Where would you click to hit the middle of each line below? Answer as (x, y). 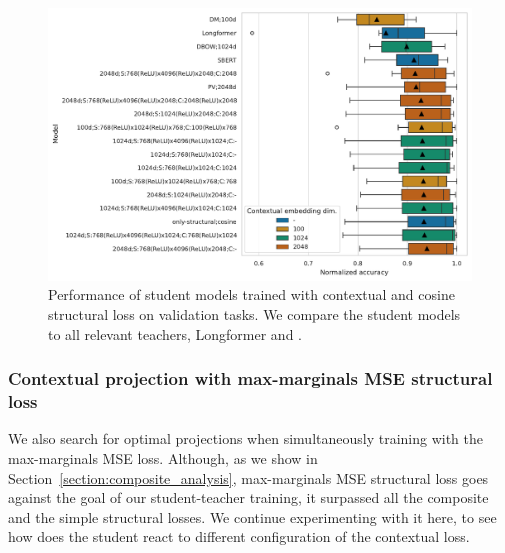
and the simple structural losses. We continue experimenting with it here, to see (252, 516)
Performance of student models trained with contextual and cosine (251, 294)
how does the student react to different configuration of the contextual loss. (239, 536)
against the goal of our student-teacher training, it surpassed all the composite (248, 497)
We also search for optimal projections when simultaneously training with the (246, 438)
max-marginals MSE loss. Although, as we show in (163, 457)
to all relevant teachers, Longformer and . (175, 333)
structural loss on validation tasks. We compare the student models (254, 314)
